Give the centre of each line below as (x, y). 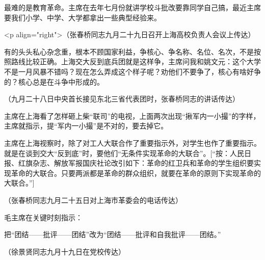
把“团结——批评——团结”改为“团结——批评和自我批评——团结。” (113, 234)
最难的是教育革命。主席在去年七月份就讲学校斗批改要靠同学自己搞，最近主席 (132, 7)
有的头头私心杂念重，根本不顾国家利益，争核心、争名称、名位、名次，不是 (129, 51)
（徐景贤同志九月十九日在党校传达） (65, 251)
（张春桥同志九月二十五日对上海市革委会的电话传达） (93, 200)
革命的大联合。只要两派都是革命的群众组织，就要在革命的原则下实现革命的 (136, 173)
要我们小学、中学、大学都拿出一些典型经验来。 (83, 17)
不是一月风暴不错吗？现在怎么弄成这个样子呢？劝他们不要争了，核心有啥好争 (132, 71)
